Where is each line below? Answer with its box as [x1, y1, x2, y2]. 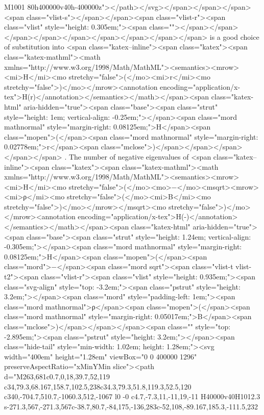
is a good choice [209, 31, 259, 42]
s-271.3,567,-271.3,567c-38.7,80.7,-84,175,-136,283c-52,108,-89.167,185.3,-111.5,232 [4, 401, 258, 411]
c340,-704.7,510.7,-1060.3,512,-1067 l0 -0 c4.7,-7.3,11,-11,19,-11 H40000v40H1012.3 [4, 391, 260, 402]
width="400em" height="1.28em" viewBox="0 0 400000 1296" [4, 351, 197, 361]
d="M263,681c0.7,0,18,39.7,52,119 [4, 371, 110, 381]
